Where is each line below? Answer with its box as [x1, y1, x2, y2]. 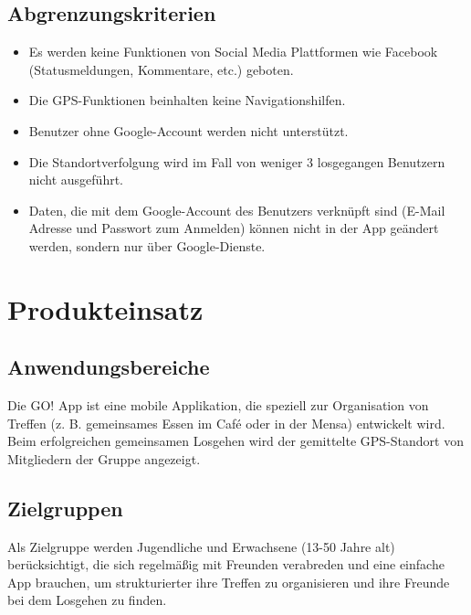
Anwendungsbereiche [7, 353, 210, 381]
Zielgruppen [7, 493, 123, 522]
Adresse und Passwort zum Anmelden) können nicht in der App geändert [28, 218, 439, 238]
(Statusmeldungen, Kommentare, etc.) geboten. [28, 59, 294, 79]
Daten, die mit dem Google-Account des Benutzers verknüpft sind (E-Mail [28, 200, 445, 219]
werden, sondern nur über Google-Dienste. [28, 236, 266, 255]
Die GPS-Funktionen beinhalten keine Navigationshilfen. [28, 90, 346, 110]
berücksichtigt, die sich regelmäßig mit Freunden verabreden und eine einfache [7, 555, 445, 574]
